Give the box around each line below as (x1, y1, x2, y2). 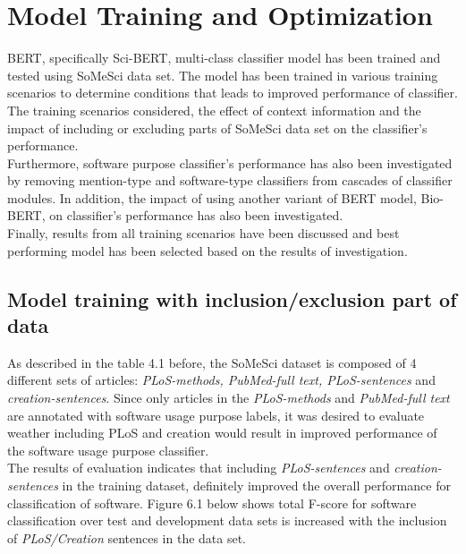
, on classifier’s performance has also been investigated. (41, 206, 343, 225)
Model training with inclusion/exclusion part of (7, 285, 457, 312)
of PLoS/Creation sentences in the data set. (7, 528, 247, 547)
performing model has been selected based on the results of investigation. (7, 241, 408, 260)
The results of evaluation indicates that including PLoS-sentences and (7, 458, 390, 477)
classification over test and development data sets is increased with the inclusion (7, 511, 447, 530)
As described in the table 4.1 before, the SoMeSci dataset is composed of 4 (7, 353, 417, 371)
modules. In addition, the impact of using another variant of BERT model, (7, 188, 417, 207)
